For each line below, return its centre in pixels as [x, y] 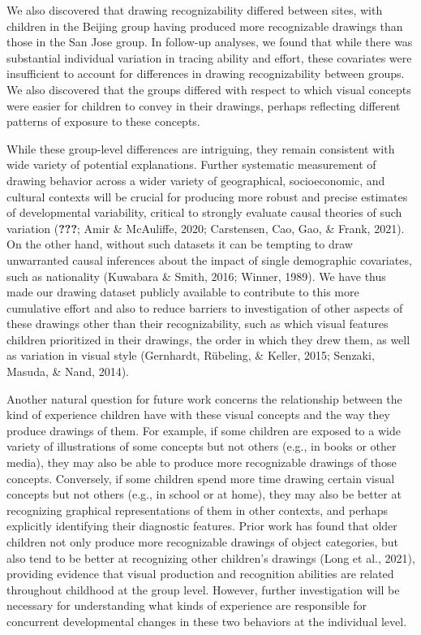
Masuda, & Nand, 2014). [68, 371]
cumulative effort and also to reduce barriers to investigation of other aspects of [205, 307]
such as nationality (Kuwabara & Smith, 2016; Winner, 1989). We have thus [196, 276]
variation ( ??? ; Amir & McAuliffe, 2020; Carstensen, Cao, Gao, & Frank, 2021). [206, 228]
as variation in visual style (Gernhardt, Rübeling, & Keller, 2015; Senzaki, [191, 355]
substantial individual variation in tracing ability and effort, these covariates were [209, 57]
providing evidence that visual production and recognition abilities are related [200, 574]
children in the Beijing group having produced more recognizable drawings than [205, 26]
